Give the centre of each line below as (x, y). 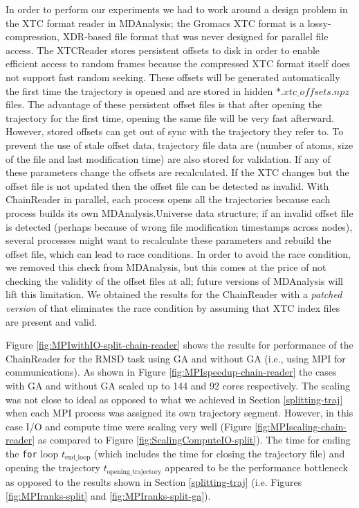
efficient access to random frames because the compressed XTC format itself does (178, 63)
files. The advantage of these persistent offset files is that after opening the (164, 104)
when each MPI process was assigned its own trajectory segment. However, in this (179, 413)
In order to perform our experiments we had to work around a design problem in (177, 9)
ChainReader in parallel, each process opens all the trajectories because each (168, 199)
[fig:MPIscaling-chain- (301, 426)
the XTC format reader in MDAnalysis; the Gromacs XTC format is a (155, 23)
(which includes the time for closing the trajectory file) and (219, 453)
